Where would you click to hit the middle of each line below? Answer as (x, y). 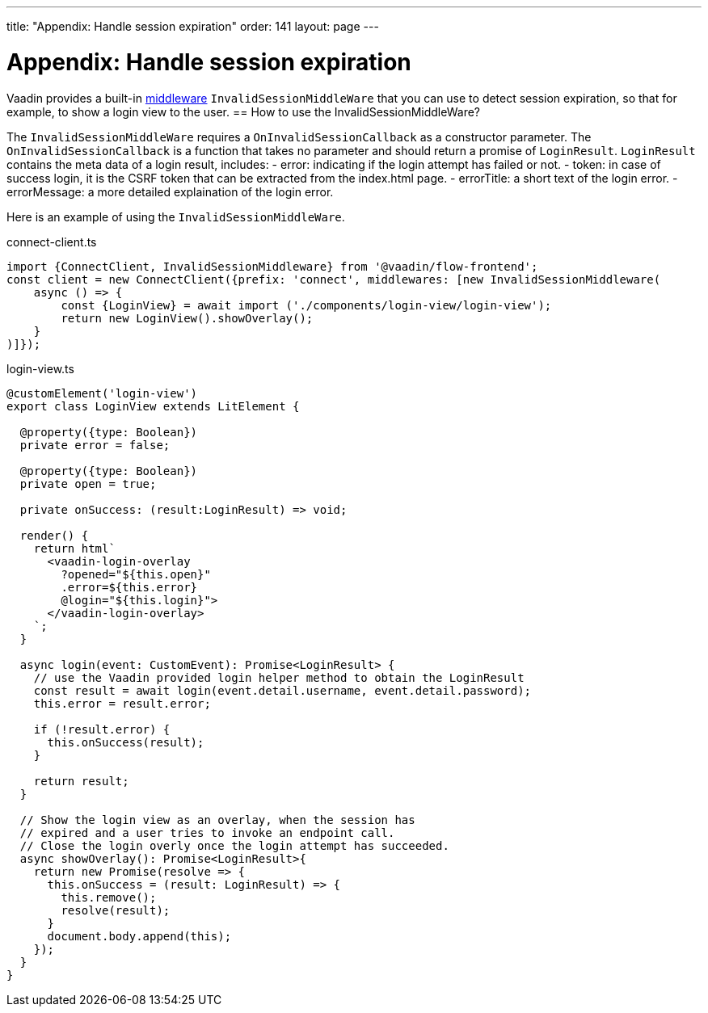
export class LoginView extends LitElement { (153, 406)
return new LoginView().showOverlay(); (187, 318)
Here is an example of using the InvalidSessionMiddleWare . (176, 216)
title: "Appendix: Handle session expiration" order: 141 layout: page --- (193, 26)
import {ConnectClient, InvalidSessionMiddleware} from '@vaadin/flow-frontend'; (272, 266)
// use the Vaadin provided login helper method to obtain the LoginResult (279, 677)
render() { (54, 535)
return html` (74, 548)
